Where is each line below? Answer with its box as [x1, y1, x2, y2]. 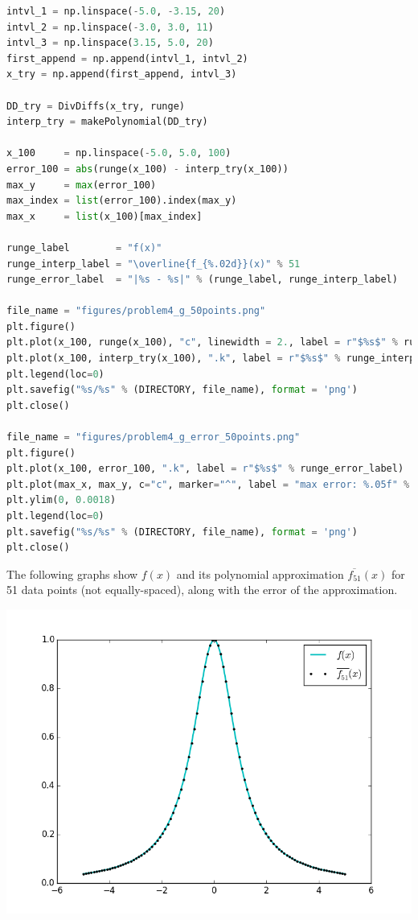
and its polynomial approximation [176, 565, 344, 582]
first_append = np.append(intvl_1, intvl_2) [6, 52, 248, 64]
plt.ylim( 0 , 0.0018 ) [6, 494, 117, 506]
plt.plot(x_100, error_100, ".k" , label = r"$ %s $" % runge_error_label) [6, 463, 404, 475]
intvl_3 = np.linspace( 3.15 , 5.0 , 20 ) [6, 37, 214, 49]
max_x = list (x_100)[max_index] [6, 210, 203, 222]
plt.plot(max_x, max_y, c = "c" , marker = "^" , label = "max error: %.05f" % [6, 478, 410, 490]
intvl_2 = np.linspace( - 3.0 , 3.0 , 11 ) [6, 21, 214, 33]
